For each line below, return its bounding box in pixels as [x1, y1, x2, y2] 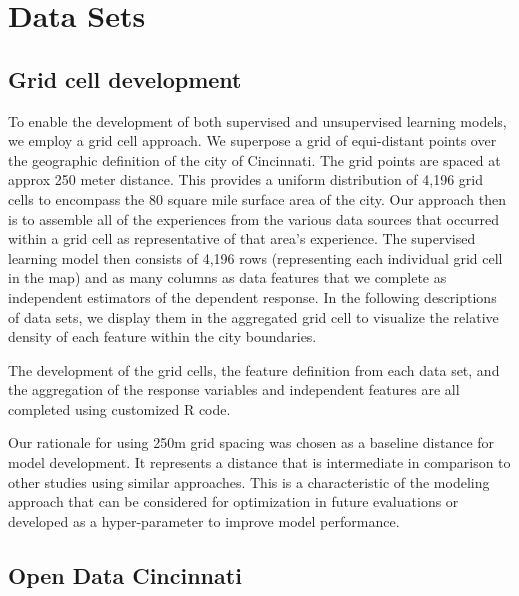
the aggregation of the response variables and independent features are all [8, 379, 460, 400]
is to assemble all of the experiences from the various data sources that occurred [8, 208, 500, 229]
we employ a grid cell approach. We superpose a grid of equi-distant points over [8, 130, 497, 151]
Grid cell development [8, 63, 242, 94]
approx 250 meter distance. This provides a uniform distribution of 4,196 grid [8, 169, 484, 190]
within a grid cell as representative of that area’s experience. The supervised [8, 228, 476, 249]
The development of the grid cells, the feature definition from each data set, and [8, 359, 500, 380]
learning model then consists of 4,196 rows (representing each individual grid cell [8, 247, 503, 268]
